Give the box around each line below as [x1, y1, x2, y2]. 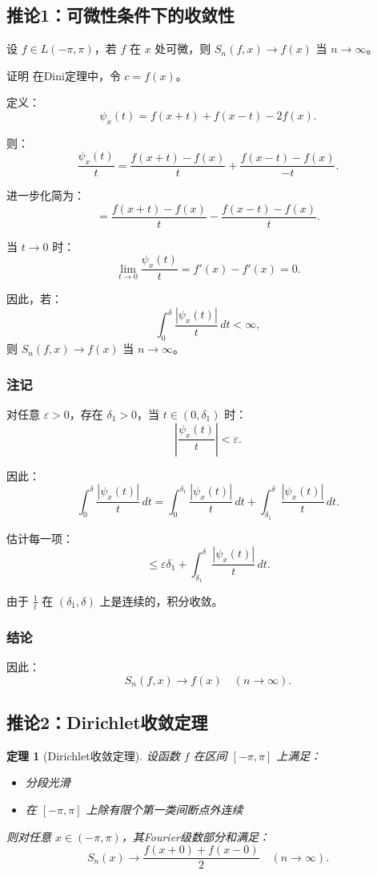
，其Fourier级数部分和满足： [121, 828, 270, 845]
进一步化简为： [6, 187, 85, 204]
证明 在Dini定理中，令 [6, 67, 121, 83]
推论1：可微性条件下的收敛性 [6, 2, 235, 27]
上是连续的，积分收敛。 [99, 592, 223, 609]
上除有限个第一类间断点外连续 [86, 801, 243, 818]
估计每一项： [6, 529, 74, 546]
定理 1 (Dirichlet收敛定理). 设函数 [6, 747, 180, 764]
